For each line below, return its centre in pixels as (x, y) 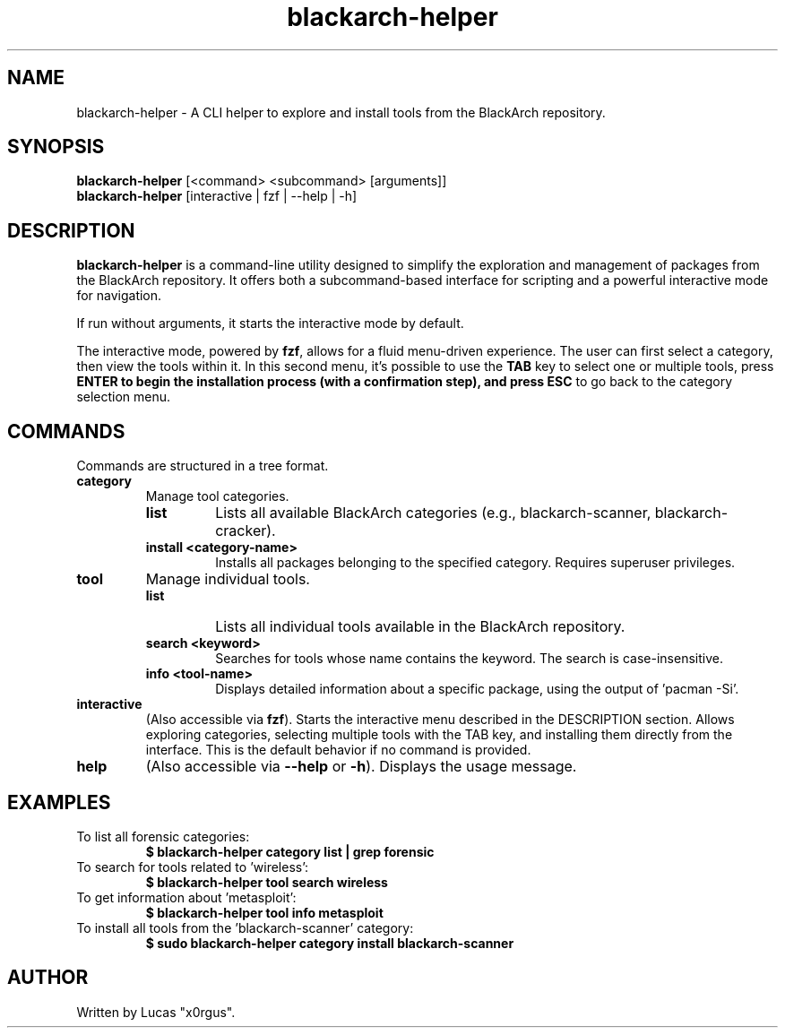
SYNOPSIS (56, 147)
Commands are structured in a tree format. (203, 466)
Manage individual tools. (228, 579)
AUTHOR (48, 978)
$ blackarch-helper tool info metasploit (264, 912)
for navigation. (119, 296)
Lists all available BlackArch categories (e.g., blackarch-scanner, (433, 513)
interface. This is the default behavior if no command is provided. (338, 750)
